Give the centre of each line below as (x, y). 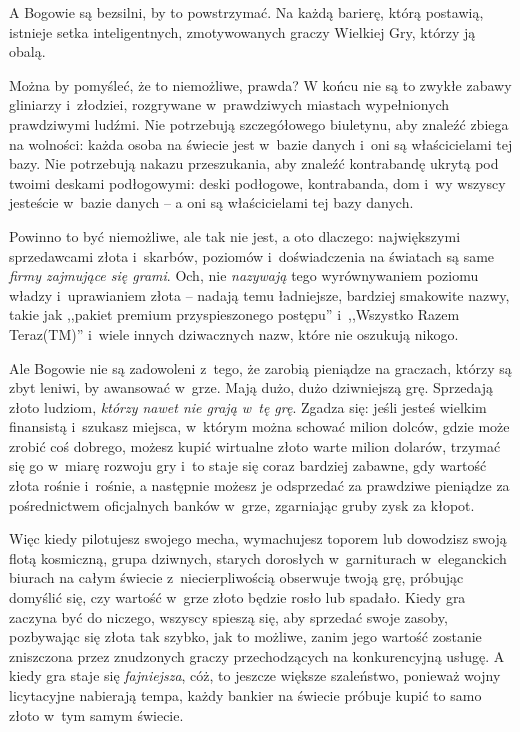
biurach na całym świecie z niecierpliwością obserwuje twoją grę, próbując (236, 577)
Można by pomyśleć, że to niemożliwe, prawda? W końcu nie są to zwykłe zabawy (260, 84)
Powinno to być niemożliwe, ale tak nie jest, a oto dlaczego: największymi (235, 235)
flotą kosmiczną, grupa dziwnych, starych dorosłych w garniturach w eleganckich (258, 557)
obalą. (27, 51)
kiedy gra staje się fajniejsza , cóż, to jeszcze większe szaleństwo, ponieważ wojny (255, 675)
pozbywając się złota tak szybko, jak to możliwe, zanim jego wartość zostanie (245, 636)
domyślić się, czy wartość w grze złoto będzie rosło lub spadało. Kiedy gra (237, 597)
